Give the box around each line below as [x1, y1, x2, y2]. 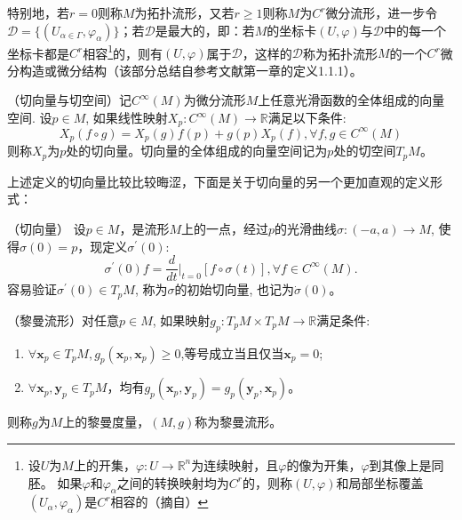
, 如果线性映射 [85, 108, 168, 127]
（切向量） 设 [7, 220, 86, 238]
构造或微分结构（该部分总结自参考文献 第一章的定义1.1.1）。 [19, 60, 362, 79]
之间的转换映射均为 [116, 473, 229, 492]
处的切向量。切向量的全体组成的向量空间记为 [66, 141, 328, 160]
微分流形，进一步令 [325, 4, 438, 21]
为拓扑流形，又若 [134, 4, 235, 21]
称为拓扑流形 [302, 44, 378, 62]
